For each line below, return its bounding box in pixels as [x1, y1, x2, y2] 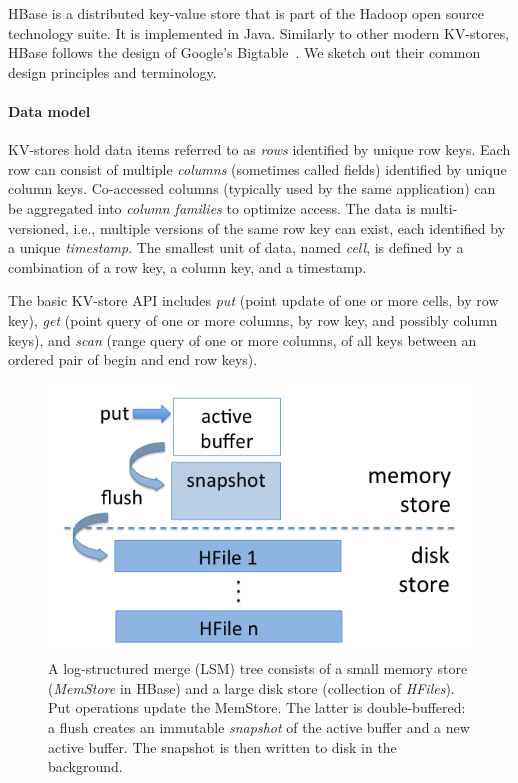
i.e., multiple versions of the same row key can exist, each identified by [73, 217, 506, 238]
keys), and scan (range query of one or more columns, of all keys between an [8, 329, 477, 350]
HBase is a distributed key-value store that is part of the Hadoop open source [8, 3, 485, 23]
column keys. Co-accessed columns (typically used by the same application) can [8, 178, 496, 199]
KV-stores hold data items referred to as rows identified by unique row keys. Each [8, 139, 511, 160]
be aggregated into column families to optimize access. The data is [8, 197, 416, 218]
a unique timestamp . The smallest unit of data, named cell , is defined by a [8, 237, 464, 258]
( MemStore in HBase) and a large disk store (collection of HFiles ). [48, 677, 455, 698]
